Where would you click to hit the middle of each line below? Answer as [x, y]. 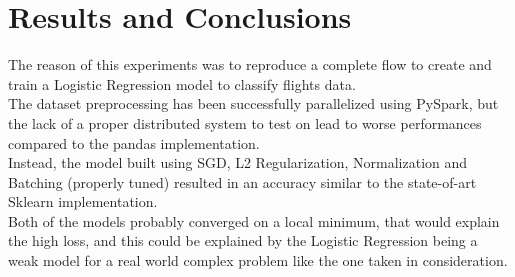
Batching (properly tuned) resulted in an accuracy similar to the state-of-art [242, 181]
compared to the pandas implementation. [134, 142]
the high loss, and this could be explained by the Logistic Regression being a [243, 240]
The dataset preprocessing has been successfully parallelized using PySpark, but [253, 103]
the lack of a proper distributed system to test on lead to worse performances [245, 122]
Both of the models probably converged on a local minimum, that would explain [254, 220]
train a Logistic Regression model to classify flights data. [182, 83]
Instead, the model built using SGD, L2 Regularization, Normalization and [238, 162]
